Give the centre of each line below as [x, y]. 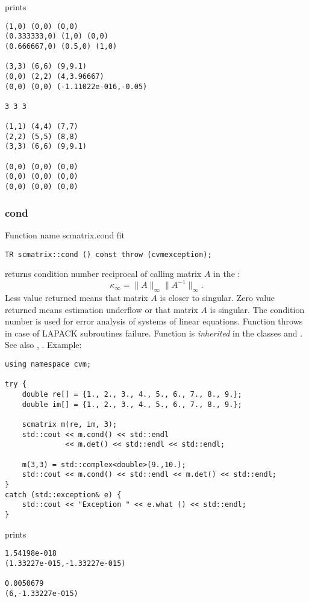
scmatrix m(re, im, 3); [70, 425]
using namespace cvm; [48, 365]
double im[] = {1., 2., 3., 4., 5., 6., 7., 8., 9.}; [132, 404]
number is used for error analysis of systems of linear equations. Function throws [154, 321]
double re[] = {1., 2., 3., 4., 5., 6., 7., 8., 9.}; [132, 395]
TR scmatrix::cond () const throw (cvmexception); [108, 254]
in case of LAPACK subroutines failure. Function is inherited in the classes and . [154, 333]
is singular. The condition [257, 309]
